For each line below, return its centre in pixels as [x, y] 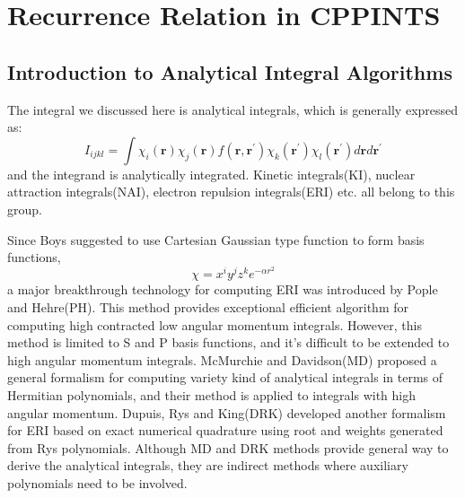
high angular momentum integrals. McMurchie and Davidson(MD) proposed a [222, 359]
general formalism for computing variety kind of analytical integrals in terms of [225, 377]
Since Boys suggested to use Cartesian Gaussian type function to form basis [216, 239]
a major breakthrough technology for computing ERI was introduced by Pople [223, 289]
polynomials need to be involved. [97, 482]
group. [25, 209]
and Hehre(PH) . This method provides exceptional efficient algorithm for [208, 306]
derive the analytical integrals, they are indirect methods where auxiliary [208, 465]
